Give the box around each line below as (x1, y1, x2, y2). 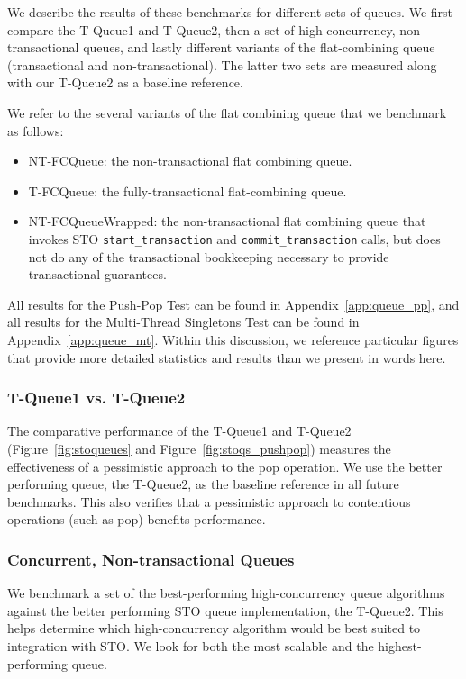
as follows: (7, 121, 64, 140)
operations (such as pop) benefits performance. (7, 510, 266, 529)
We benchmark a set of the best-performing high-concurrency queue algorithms (7, 584, 445, 602)
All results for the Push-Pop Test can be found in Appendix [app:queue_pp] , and (7, 294, 460, 313)
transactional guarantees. (28, 265, 167, 284)
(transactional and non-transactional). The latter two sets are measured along (7, 55, 437, 74)
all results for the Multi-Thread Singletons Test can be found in (7, 312, 360, 331)
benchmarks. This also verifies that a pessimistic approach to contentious (7, 492, 411, 511)
